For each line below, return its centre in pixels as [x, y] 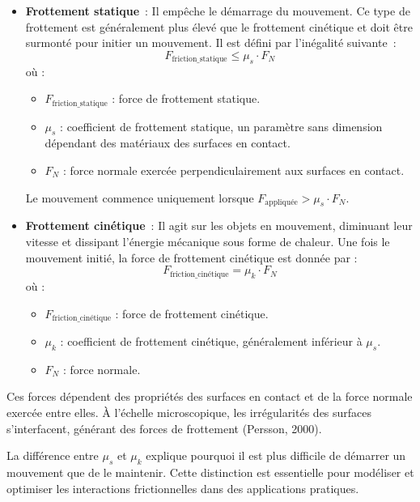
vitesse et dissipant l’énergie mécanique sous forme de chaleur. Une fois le [208, 241]
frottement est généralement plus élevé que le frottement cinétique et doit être [219, 26]
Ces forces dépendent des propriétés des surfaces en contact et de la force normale [210, 396]
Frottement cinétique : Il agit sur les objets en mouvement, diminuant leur [219, 225]
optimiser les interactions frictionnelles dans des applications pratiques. [183, 488]
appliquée [281, 203]
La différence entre [53, 455]
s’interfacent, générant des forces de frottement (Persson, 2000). [164, 428]
